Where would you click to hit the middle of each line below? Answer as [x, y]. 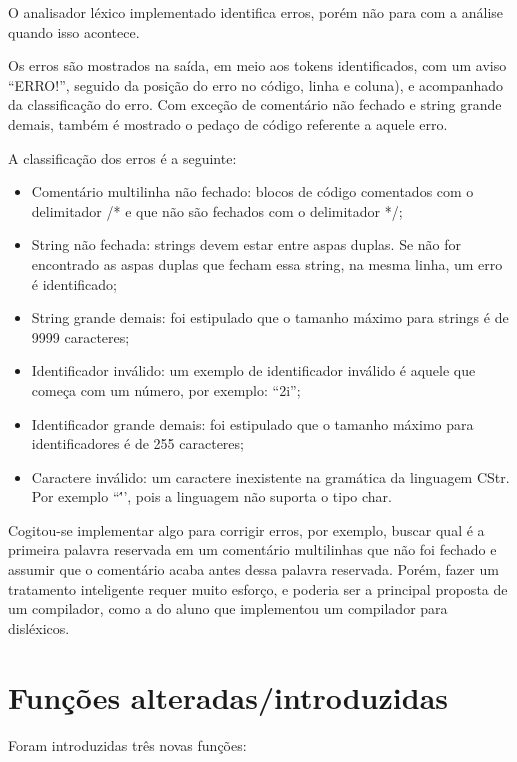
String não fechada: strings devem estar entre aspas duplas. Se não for [246, 244]
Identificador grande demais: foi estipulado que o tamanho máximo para [252, 423]
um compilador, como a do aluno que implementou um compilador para [228, 608]
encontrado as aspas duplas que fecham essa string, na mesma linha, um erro [267, 263]
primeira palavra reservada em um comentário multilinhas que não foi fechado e [252, 549]
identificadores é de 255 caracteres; [137, 443]
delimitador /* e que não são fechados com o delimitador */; [217, 210]
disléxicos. [39, 627]
